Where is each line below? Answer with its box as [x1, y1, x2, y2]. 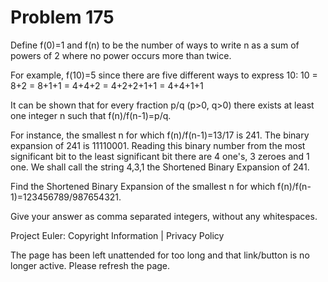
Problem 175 [10, 6, 115, 29]
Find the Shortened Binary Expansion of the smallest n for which [10, 180, 276, 192]
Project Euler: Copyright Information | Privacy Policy [10, 229, 225, 241]
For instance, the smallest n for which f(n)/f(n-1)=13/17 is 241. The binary [10, 129, 310, 141]
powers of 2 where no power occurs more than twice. [10, 49, 232, 61]
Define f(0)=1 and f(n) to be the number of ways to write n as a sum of [10, 39, 300, 51]
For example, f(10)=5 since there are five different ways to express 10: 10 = [10, 69, 318, 81]
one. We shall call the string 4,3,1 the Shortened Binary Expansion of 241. [10, 161, 310, 173]
